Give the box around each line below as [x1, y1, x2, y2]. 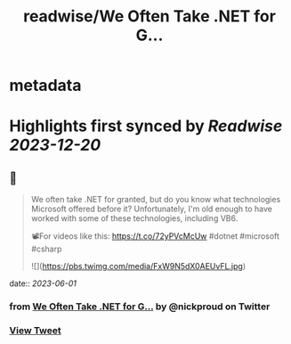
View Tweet [9, 324, 62, 337]
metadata [9, 76, 82, 95]
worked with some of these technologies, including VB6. [30, 213, 238, 224]
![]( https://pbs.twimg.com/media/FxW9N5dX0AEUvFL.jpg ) [30, 261, 247, 272]
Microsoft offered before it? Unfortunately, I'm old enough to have [30, 203, 273, 215]
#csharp [30, 243, 62, 255]
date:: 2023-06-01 [9, 278, 77, 289]
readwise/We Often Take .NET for [23, 6, 276, 27]
